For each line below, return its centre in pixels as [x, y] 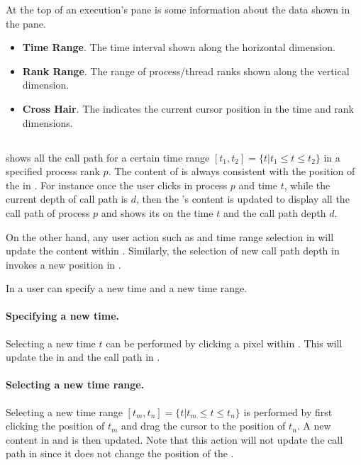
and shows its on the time [157, 212]
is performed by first [288, 411]
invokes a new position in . [63, 264]
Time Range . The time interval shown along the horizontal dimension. [179, 47]
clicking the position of [55, 426]
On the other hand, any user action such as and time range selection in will [170, 236]
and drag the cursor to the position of [204, 426]
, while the [307, 185]
